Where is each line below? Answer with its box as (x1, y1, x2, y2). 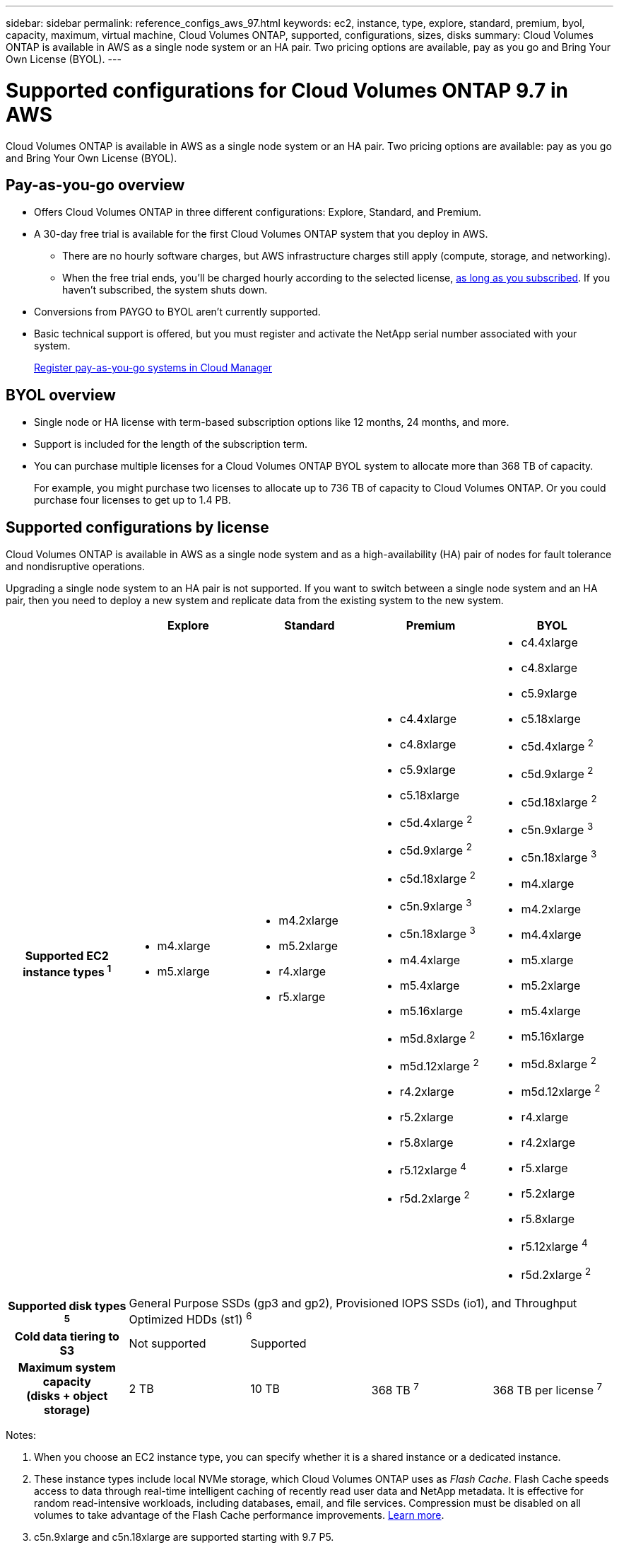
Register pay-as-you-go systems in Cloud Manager (34, 361, 272, 374)
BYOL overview (6, 386, 116, 404)
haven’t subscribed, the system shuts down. (62, 284, 268, 296)
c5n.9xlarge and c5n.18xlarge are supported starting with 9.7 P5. (34, 1531, 334, 1544)
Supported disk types (8, 1298, 126, 1313)
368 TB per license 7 (493, 1380, 603, 1397)
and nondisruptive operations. (6, 560, 146, 573)
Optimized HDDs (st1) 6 (129, 1309, 252, 1327)
